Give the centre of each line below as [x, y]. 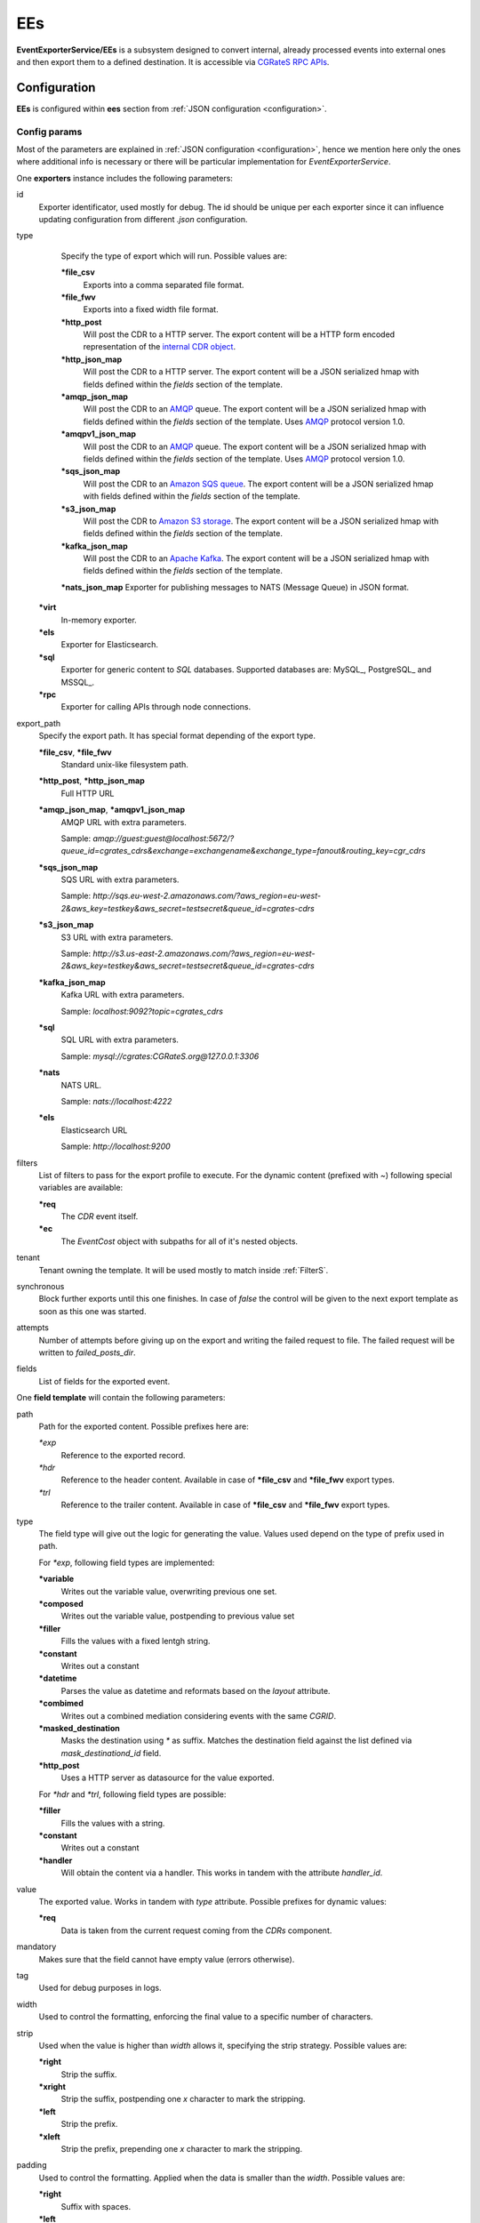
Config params [49, 132]
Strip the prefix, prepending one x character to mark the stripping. [181, 2149]
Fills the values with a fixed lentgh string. [136, 1641]
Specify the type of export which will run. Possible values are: [174, 256]
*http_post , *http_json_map [92, 781]
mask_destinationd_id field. [111, 1753]
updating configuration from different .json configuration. [143, 219]
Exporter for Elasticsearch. [110, 645]
